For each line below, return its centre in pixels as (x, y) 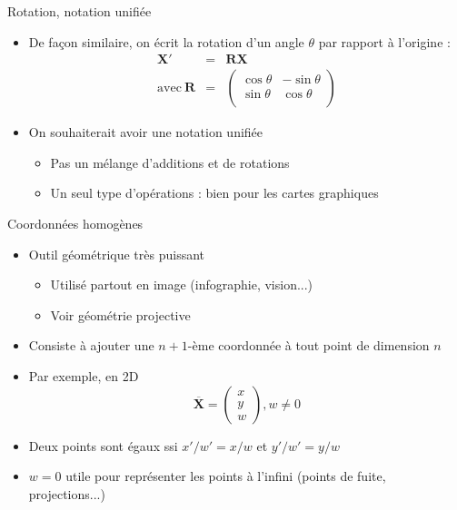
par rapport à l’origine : (384, 41)
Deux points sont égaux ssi (103, 445)
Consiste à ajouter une (91, 345)
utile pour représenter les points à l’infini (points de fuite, (226, 476)
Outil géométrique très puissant (116, 254)
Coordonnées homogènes (75, 224)
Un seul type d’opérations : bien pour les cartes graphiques (214, 193)
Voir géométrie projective (120, 314)
